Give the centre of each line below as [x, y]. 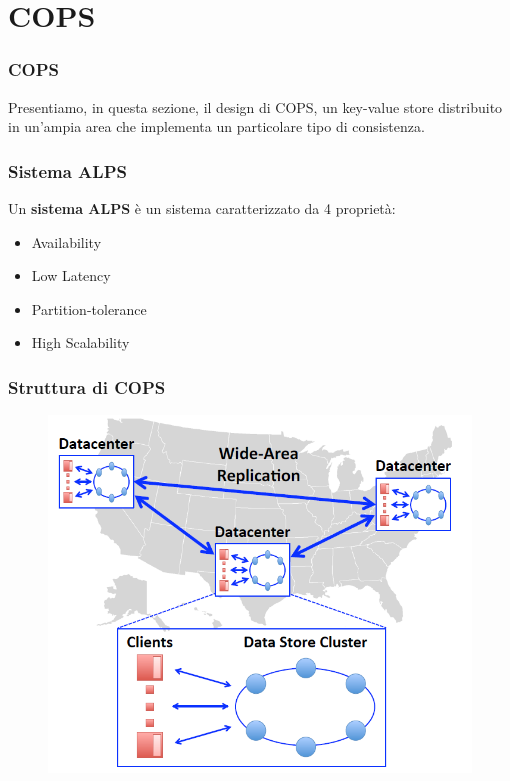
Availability [66, 241]
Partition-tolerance [89, 308]
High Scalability [80, 342]
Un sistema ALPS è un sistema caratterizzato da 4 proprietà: [202, 208]
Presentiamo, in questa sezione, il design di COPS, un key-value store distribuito [255, 106]
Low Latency [71, 275]
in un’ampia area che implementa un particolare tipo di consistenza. [216, 126]
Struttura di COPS [87, 386]
